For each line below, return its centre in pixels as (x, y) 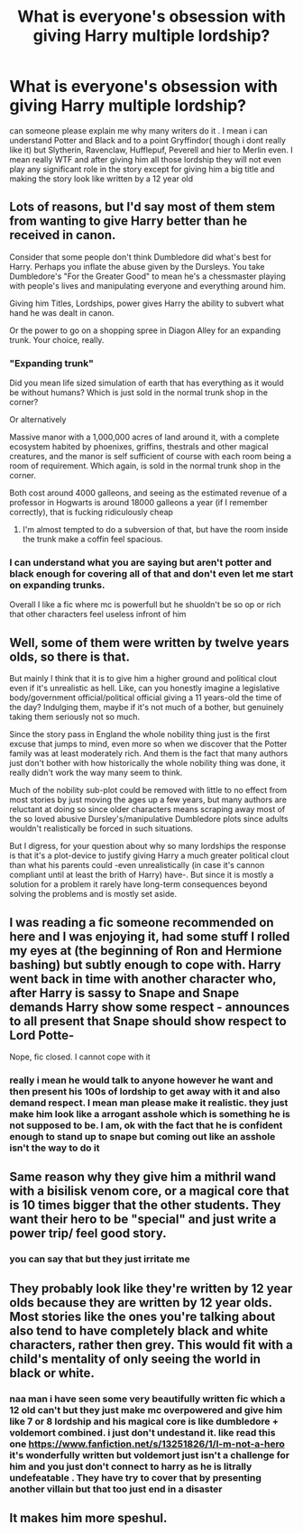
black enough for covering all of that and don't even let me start (151, 573)
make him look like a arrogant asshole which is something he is (150, 1114)
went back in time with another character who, (143, 979)
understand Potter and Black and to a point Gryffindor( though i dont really (148, 140)
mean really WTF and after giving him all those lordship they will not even (145, 159)
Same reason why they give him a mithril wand (143, 1177)
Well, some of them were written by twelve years (149, 642)
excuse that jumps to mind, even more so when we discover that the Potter (148, 744)
